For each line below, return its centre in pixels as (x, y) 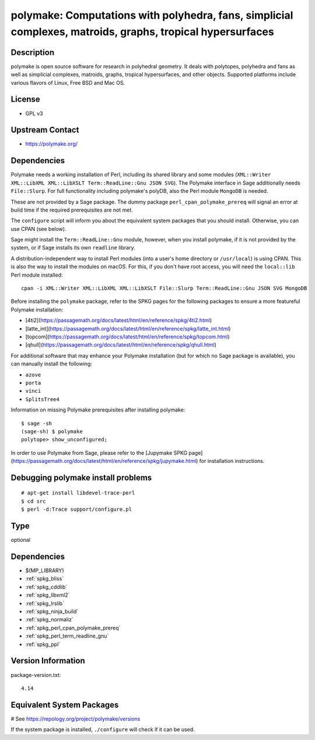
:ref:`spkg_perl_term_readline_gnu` (67, 636)
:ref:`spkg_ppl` (43, 644)
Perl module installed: (37, 275)
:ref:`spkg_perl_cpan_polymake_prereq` (73, 628)
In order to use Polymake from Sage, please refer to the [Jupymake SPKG (99, 452)
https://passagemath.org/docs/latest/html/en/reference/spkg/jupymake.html (104, 461)
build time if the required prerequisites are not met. (72, 210)
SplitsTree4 (42, 399)
